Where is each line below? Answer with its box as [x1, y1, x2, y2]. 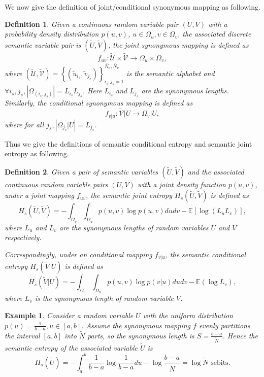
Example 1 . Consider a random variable [5, 310, 134, 320]
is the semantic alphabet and [126, 67, 215, 78]
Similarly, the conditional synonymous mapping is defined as [5, 97, 193, 108]
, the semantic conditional [165, 249, 246, 259]
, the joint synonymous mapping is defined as [108, 39, 249, 50]
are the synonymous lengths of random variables [59, 222, 209, 232]
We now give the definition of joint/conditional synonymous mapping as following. [5, 2, 260, 12]
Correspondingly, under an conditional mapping [5, 249, 152, 259]
